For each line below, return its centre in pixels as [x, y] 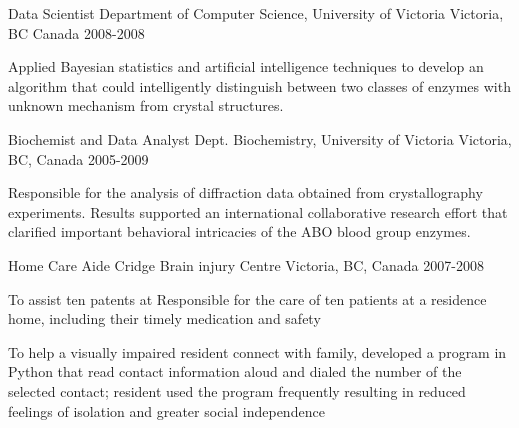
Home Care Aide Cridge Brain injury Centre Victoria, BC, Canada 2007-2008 [246, 264]
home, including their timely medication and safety [164, 318]
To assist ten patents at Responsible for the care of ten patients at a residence [247, 298]
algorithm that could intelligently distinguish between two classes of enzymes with [259, 85]
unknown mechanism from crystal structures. [146, 105]
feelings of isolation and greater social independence [166, 410]
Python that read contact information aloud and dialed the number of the [235, 371]
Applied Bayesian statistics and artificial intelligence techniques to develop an [246, 66]
